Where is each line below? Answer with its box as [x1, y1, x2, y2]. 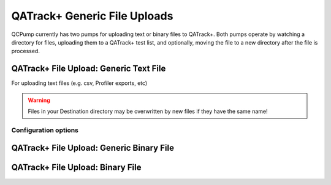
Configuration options [11, 126, 79, 134]
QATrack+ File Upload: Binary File [11, 162, 142, 173]
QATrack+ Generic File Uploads [11, 9, 173, 23]
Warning [28, 96, 50, 104]
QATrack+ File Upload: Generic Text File [11, 63, 166, 74]
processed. [11, 48, 40, 55]
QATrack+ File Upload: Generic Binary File [11, 143, 175, 153]
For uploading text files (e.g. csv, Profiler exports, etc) [11, 79, 148, 87]
